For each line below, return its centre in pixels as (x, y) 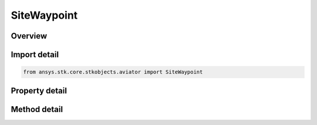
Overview (29, 36)
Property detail (39, 91)
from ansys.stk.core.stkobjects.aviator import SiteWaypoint (113, 72)
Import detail (35, 55)
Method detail (37, 109)
